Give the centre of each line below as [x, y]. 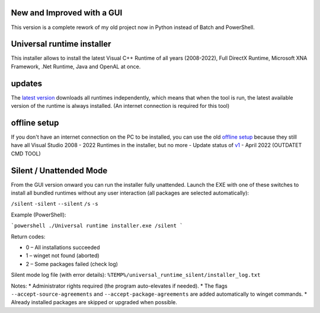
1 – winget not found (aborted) [63, 255]
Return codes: [28, 237]
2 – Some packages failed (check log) [72, 264]
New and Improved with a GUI [67, 13]
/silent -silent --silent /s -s [55, 204]
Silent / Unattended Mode [59, 170]
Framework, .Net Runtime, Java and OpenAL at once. [76, 66]
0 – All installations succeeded [63, 247]
